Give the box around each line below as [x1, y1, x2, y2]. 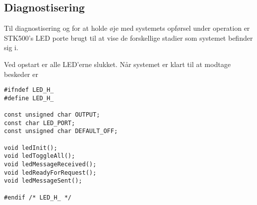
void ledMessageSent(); [4, 177, 82, 185]
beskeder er [4, 68, 38, 79]
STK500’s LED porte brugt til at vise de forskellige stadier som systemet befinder [4, 32, 253, 43]
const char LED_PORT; [4, 119, 75, 127]
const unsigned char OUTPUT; [4, 111, 100, 119]
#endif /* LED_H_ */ [4, 194, 72, 201]
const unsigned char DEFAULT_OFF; [4, 128, 118, 135]
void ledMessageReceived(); [4, 161, 97, 168]
